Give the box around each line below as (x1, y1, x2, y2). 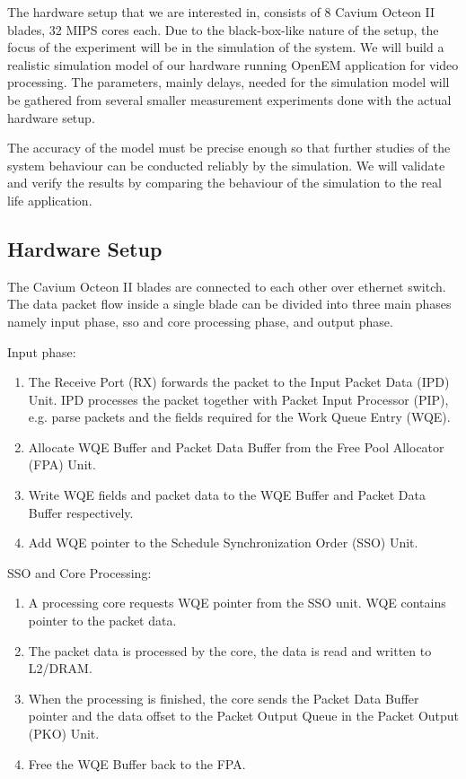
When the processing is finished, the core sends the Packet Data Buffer (28, 688, 419, 707)
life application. (7, 190, 92, 209)
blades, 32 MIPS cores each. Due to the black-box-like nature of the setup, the (7, 20, 439, 39)
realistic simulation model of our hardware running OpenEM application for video (7, 55, 459, 74)
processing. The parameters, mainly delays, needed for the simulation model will (7, 73, 450, 92)
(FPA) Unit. (28, 455, 96, 474)
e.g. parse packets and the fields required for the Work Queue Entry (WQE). (28, 407, 451, 426)
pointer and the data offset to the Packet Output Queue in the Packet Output (28, 706, 460, 725)
